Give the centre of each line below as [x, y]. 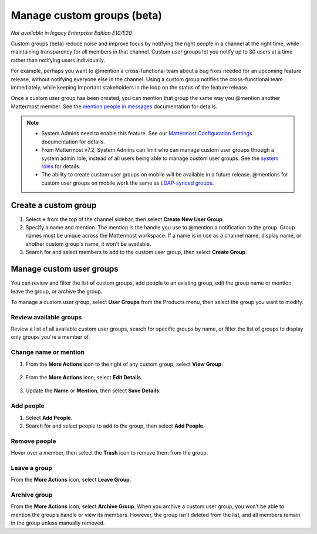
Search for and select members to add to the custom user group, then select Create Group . [136, 252]
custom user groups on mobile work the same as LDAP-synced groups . [128, 183]
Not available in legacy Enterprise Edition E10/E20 [71, 33]
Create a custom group [54, 205]
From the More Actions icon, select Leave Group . [71, 480]
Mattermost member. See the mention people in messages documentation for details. [114, 106]
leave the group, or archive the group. [57, 291]
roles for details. [61, 166]
